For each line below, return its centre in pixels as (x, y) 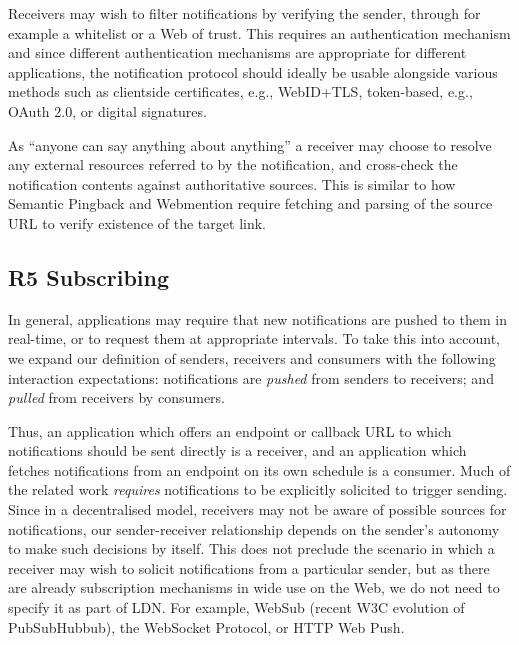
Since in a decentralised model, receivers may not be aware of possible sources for (257, 509)
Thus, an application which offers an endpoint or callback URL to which (230, 430)
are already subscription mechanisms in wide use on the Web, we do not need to (254, 587)
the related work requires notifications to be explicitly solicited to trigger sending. (258, 489)
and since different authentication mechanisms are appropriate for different (237, 52)
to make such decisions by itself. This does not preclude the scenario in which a (251, 548)
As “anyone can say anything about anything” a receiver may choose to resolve (250, 144)
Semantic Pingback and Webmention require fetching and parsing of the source (250, 203)
